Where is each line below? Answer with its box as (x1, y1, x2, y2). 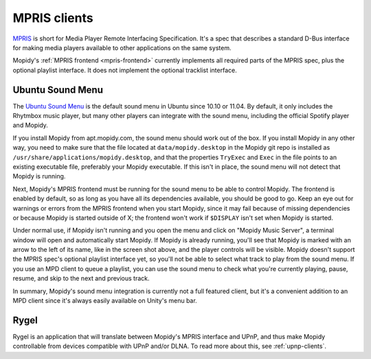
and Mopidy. (12, 121, 48, 130)
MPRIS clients (12, 10, 93, 25)
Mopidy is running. (12, 172, 66, 181)
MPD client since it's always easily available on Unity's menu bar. (12, 297, 197, 305)
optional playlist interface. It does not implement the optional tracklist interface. (12, 66, 237, 74)
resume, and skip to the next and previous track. (12, 275, 150, 283)
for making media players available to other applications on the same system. (12, 43, 232, 51)
